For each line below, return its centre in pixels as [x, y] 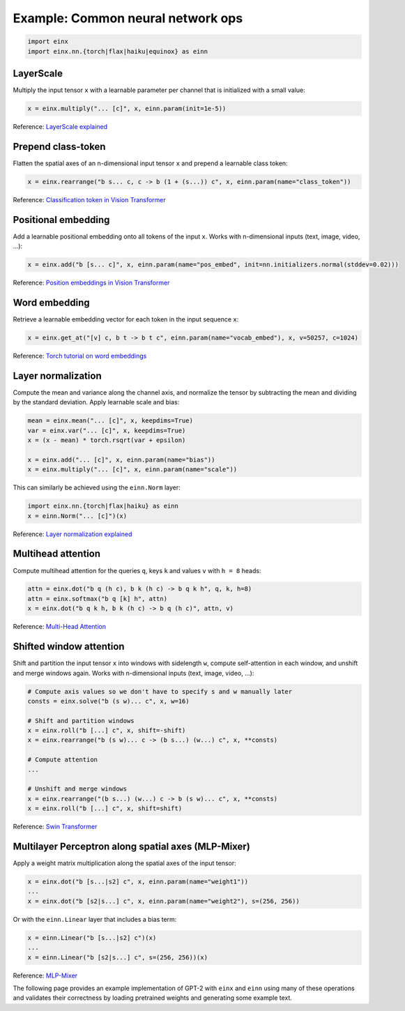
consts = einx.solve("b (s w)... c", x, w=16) [108, 701]
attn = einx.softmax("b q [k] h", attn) [97, 599]
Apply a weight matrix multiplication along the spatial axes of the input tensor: [124, 863]
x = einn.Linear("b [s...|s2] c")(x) [92, 937]
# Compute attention [62, 760]
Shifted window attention [69, 647]
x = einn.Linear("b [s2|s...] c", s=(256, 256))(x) [118, 957]
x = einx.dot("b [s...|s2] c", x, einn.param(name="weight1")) [138, 882]
